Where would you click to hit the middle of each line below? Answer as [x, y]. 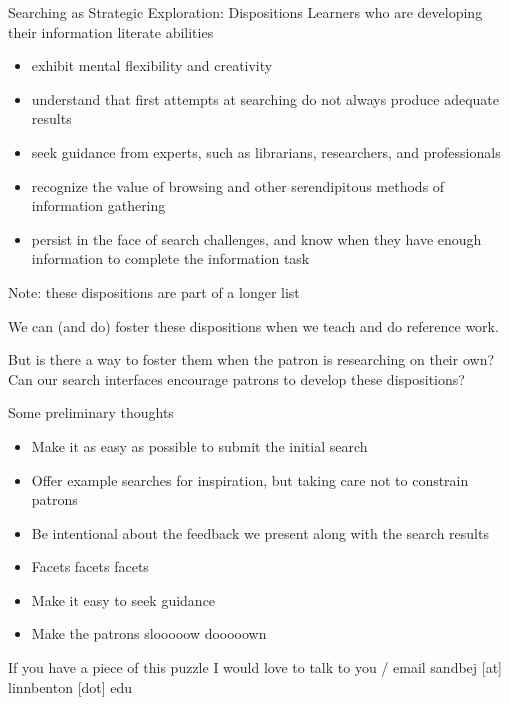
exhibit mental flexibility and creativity [152, 65]
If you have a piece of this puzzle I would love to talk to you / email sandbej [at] [255, 667]
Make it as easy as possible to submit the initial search [199, 445]
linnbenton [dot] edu [70, 686]
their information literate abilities [111, 31]
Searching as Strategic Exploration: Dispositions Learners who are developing [245, 12]
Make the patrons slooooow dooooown [149, 633]
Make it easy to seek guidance [123, 599]
